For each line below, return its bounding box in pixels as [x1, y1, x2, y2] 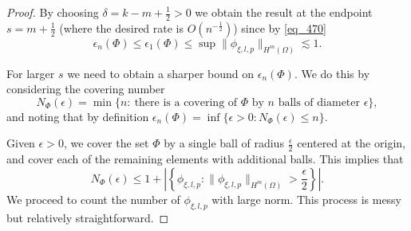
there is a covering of [134, 96, 238, 108]
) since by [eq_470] [233, 19, 326, 36]
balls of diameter [278, 96, 360, 108]
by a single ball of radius [164, 135, 284, 151]
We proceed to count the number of [6, 190, 180, 207]
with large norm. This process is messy [211, 190, 402, 207]
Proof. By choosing [6, 4, 99, 20]
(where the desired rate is [59, 19, 184, 36]
